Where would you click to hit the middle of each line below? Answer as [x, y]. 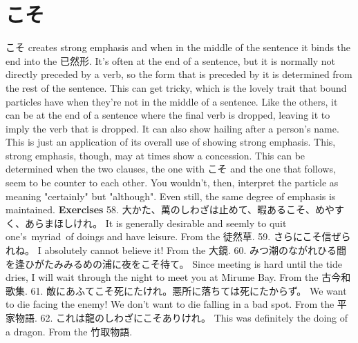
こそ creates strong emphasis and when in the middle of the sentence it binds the [178, 47]
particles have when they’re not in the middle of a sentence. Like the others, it [172, 101]
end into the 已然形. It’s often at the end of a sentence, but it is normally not [171, 60]
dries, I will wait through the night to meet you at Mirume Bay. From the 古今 [173, 277]
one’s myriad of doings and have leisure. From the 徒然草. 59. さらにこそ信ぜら [178, 236]
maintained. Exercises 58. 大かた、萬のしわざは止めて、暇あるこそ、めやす [175, 209]
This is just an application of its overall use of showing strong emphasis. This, [171, 142]
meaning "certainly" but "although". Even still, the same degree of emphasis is [171, 196]
